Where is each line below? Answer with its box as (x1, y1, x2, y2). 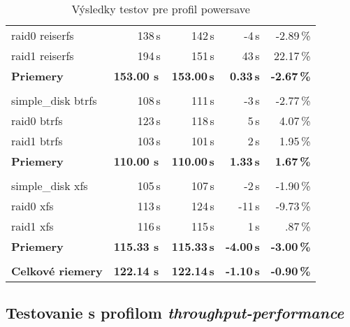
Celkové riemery (11, 263, 103, 279)
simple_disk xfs (11, 177, 88, 194)
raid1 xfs (11, 218, 54, 234)
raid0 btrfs (11, 112, 63, 129)
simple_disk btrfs (11, 92, 97, 108)
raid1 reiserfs (11, 48, 74, 64)
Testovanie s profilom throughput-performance (6, 302, 344, 324)
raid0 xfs (11, 198, 54, 214)
